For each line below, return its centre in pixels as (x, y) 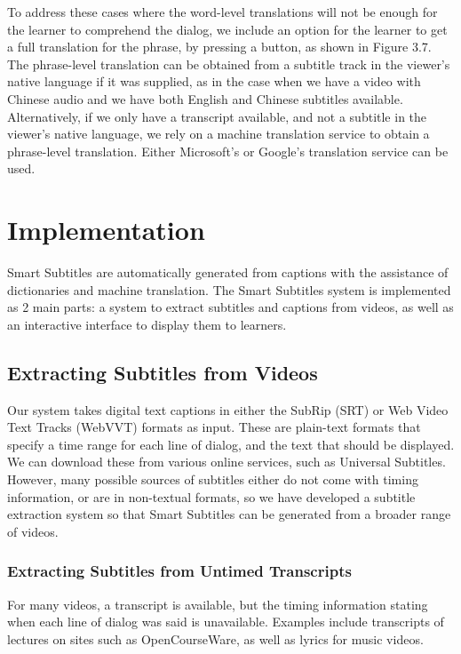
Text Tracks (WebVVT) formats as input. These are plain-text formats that (214, 427)
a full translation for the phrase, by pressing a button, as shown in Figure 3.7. (219, 47)
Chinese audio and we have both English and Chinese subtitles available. (205, 98)
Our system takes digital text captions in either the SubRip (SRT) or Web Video (228, 409)
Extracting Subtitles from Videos (163, 372)
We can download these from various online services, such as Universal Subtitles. (227, 462)
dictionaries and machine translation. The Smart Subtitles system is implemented (229, 289)
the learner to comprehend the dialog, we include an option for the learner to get (227, 29)
